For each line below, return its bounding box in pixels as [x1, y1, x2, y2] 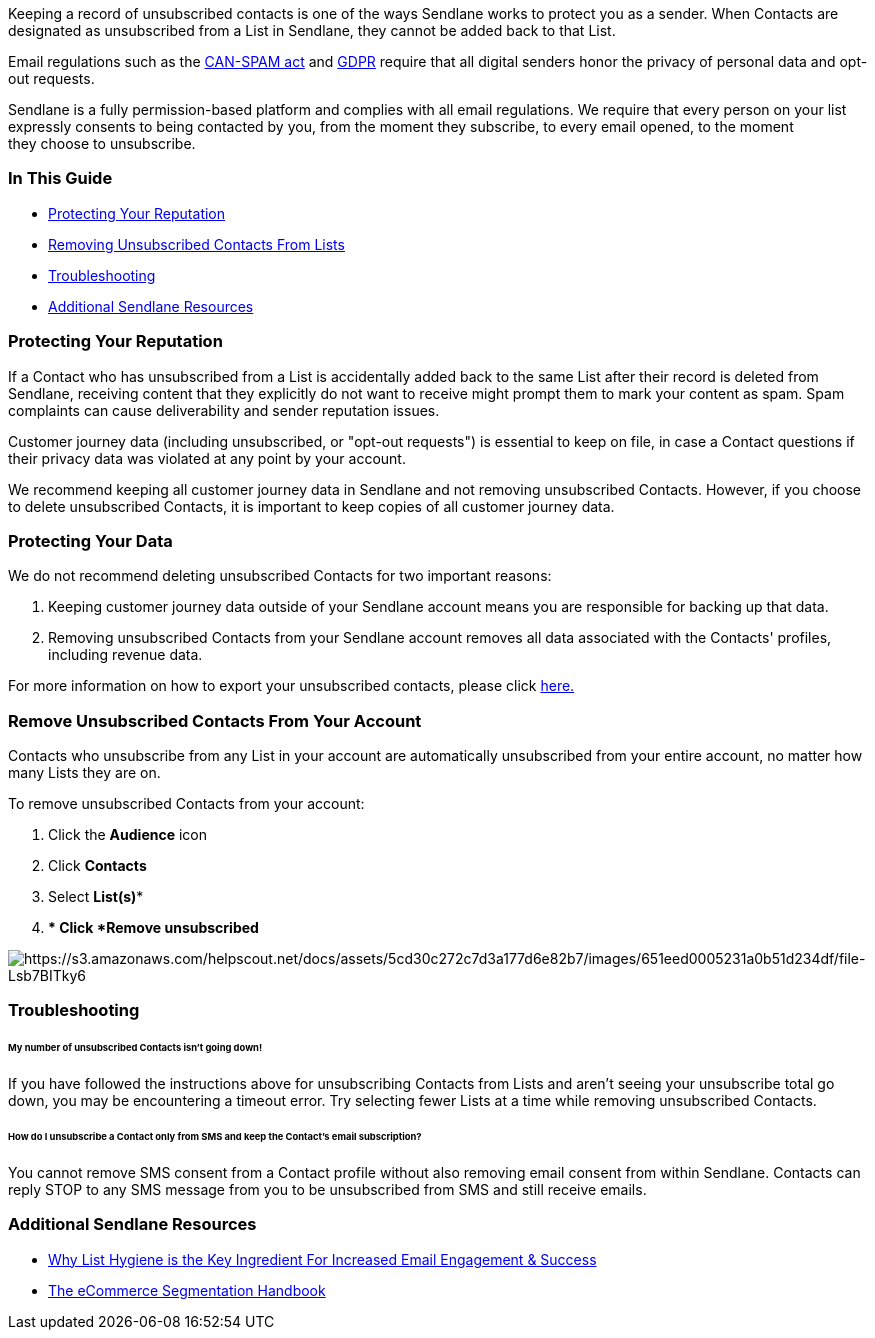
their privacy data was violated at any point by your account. [8, 449, 406, 467]
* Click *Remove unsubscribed [48, 919, 259, 936]
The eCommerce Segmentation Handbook [48, 1281, 326, 1299]
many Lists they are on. [8, 764, 161, 781]
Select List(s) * [48, 888, 144, 905]
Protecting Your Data [8, 530, 173, 551]
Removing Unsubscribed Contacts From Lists [48, 235, 345, 253]
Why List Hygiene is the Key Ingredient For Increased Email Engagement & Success [48, 1250, 597, 1268]
